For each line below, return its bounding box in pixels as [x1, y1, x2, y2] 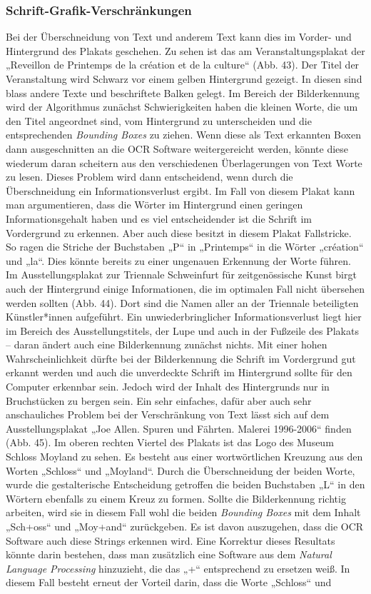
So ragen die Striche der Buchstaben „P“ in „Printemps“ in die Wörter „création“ [6, 239, 364, 254]
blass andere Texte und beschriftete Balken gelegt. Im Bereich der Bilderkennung [6, 85, 360, 100]
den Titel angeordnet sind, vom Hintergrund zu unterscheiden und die [6, 113, 312, 128]
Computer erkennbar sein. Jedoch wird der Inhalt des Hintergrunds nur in [6, 379, 330, 394]
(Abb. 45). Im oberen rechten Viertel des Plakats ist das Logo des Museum [6, 435, 334, 450]
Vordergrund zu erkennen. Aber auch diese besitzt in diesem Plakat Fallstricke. [6, 225, 352, 240]
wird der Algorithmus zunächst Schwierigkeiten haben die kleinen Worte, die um [6, 99, 358, 114]
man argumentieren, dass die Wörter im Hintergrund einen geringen [6, 197, 303, 212]
